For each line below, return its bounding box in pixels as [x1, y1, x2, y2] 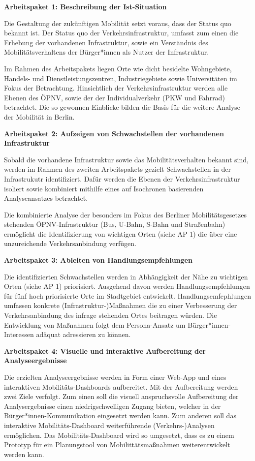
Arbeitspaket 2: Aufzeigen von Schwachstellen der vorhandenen [4, 128, 224, 138]
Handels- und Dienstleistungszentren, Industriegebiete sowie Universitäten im [4, 73, 237, 83]
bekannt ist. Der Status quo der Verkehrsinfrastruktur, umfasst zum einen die [4, 28, 239, 38]
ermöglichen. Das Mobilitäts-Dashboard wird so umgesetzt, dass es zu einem [4, 430, 234, 440]
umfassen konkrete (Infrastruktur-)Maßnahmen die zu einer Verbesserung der [4, 300, 237, 310]
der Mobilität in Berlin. [4, 111, 75, 122]
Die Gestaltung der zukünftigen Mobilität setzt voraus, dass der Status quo [4, 18, 231, 28]
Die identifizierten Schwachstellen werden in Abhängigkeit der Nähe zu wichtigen [4, 271, 248, 281]
